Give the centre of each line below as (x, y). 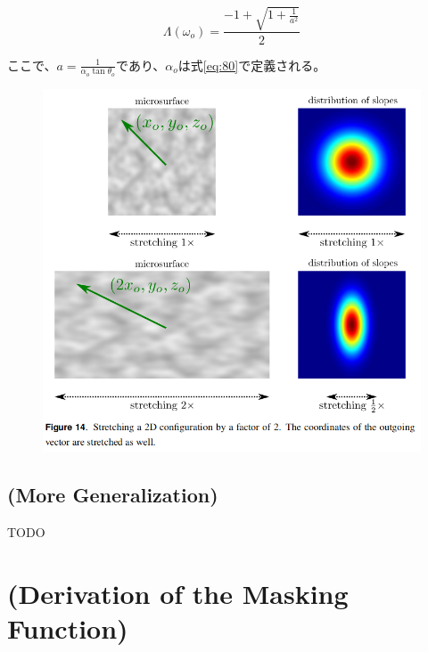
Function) (68, 628)
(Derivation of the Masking (178, 593)
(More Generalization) (113, 495)
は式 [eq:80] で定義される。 (252, 65)
